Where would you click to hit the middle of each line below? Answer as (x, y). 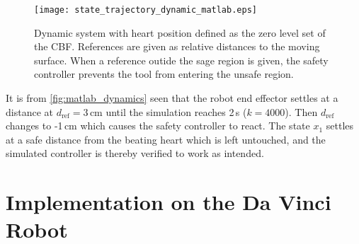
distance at (29, 111)
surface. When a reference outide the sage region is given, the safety (181, 60)
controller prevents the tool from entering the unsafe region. (164, 74)
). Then (301, 111)
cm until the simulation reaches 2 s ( (168, 111)
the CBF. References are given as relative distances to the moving (177, 46)
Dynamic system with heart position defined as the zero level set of (180, 32)
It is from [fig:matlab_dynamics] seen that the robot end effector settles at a (172, 98)
